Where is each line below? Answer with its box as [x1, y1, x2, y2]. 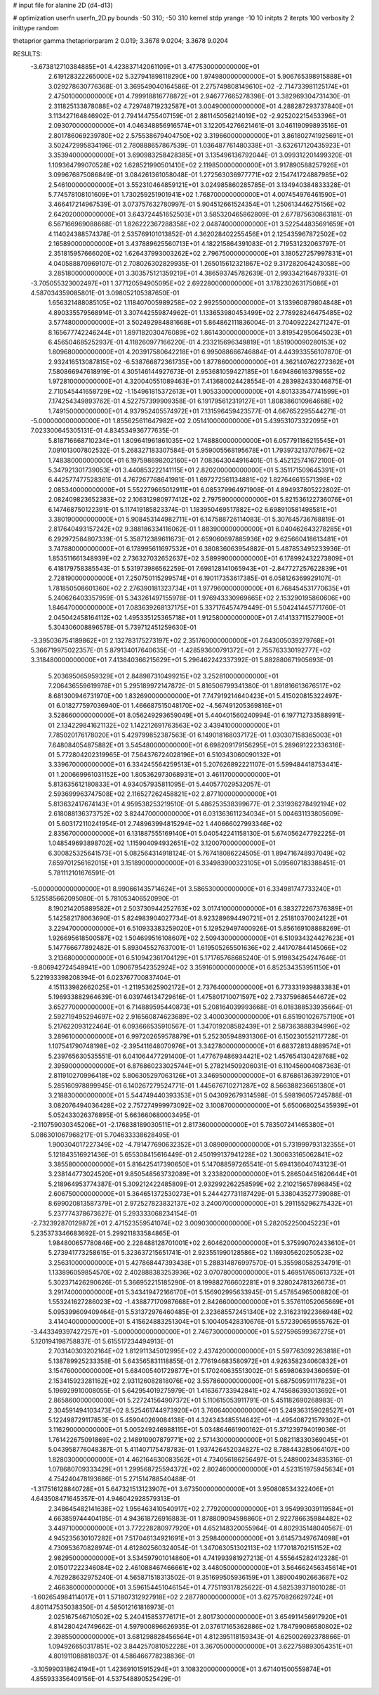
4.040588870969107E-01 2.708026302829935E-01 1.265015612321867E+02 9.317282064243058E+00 [48, 259, 350, 267]
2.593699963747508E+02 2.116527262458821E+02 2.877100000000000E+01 [48, 790, 277, 798]
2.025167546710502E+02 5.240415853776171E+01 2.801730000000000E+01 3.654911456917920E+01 [48, 1612, 347, 1620]
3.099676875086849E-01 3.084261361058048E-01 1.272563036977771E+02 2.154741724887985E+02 [48, 171, 349, 179]
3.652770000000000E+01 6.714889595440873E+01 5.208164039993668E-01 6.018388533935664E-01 [48, 1003, 352, 1011]
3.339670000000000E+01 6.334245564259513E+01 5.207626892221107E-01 [48, 760, 275, 769]
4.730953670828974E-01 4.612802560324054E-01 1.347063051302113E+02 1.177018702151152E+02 [48, 1544, 343, 1552]
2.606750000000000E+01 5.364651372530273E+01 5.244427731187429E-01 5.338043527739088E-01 [48, 1190, 351, 1198]
